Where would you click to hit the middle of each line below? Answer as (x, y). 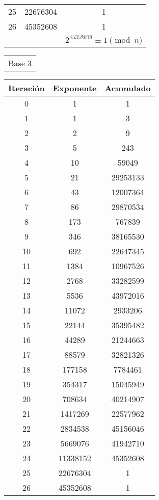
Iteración (26, 88)
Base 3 (20, 63)
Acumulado (128, 88)
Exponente (75, 88)
